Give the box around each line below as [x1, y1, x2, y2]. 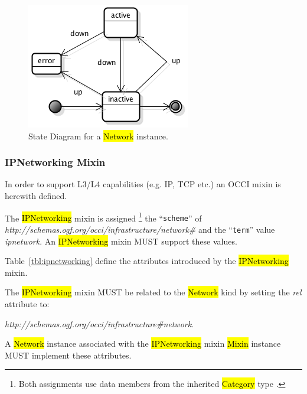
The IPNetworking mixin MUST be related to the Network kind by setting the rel [5, 286, 302, 298]
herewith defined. [5, 190, 67, 201]
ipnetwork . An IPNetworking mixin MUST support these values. [5, 235, 237, 247]
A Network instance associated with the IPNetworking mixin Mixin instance [5, 337, 281, 350]
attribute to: [5, 297, 50, 310]
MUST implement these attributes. [5, 349, 132, 361]
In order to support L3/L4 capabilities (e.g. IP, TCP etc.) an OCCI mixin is [5, 178, 281, 190]
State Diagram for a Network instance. [28, 129, 168, 142]
